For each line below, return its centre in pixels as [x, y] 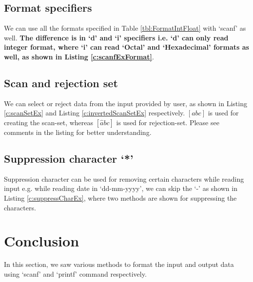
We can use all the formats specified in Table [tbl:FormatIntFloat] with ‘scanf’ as [125, 28]
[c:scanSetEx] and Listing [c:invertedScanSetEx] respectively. [95, 113]
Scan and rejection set [61, 83]
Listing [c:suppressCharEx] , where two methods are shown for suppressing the [120, 197]
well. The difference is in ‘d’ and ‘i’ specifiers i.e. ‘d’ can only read [116, 37]
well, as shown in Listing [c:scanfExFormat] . [79, 56]
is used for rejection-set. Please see [168, 122]
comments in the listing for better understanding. [78, 132]
